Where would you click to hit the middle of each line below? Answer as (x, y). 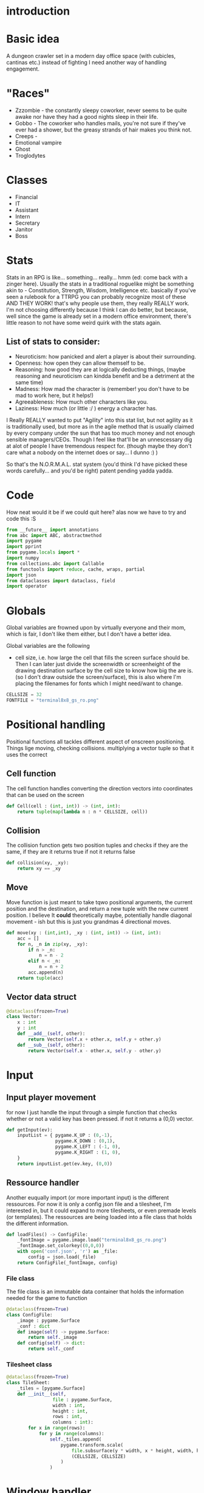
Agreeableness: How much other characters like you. (82, 402)
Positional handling (56, 725)
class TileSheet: (28, 1383)
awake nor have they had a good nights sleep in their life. (87, 117)
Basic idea (33, 39)
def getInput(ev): (29, 1130)
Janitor (24, 229)
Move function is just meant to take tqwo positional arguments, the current (100, 902)
